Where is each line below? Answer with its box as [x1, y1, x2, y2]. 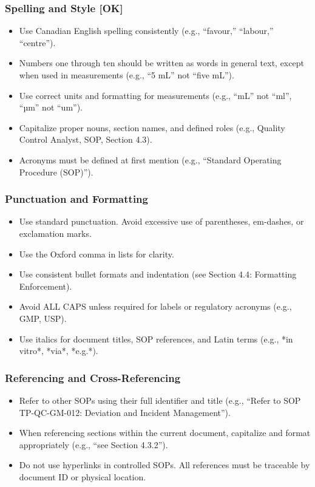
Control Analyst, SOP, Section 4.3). [19, 133, 152, 146]
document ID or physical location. [19, 470, 146, 483]
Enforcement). [19, 279, 72, 292]
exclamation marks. [19, 226, 92, 239]
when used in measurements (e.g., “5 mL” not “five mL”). [19, 69, 234, 81]
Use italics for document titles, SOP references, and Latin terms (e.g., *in [19, 332, 293, 345]
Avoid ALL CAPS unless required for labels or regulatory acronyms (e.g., [19, 300, 292, 313]
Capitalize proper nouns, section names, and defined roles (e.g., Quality [19, 121, 285, 134]
